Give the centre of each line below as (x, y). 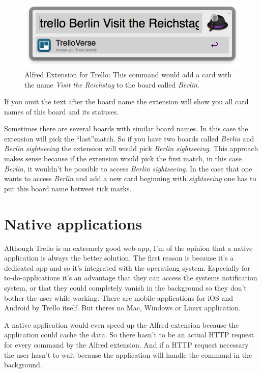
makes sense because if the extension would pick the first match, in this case (123, 159)
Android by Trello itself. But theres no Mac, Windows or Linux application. (122, 308)
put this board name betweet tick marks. (68, 188)
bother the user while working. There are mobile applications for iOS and (119, 297)
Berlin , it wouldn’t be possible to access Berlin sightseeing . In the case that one (128, 168)
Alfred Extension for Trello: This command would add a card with (128, 74)
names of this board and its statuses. (62, 111)
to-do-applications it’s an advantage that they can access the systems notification (131, 278)
